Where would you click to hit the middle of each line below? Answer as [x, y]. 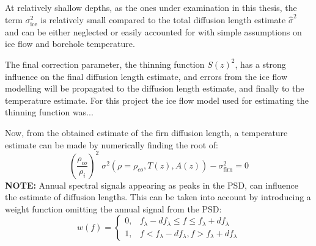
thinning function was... [49, 112]
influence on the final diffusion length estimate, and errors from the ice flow [146, 76]
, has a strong [260, 64]
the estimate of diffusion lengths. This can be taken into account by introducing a [158, 197]
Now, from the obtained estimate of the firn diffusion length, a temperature [146, 132]
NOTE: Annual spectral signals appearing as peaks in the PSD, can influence [152, 185]
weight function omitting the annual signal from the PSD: [113, 208]
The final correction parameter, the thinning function [105, 64]
